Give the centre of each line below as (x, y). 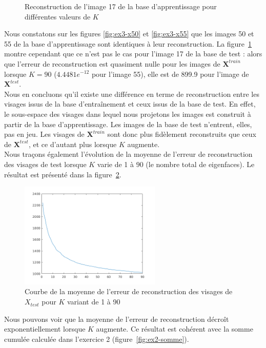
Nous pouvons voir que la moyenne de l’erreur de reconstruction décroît (117, 319)
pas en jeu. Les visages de (44, 134)
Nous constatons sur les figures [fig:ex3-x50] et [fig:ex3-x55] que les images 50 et (129, 34)
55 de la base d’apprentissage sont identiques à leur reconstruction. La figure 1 (128, 43)
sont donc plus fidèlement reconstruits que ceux (182, 134)
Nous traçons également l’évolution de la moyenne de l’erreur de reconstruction (128, 154)
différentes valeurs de (58, 16)
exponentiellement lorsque (45, 329)
